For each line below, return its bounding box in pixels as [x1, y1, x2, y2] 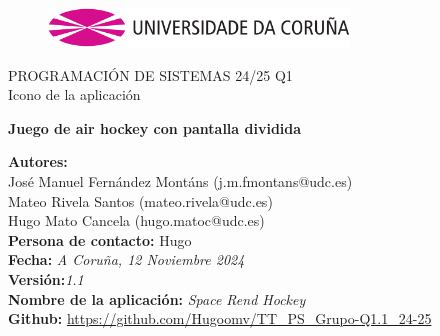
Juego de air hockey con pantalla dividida [8, 117, 302, 138]
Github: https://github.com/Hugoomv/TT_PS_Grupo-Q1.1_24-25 [8, 308, 432, 329]
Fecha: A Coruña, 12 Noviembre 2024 [8, 249, 245, 270]
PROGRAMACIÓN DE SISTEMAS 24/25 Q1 [8, 64, 293, 85]
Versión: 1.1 [8, 268, 84, 289]
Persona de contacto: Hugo [8, 229, 192, 250]
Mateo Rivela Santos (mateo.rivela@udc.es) [8, 190, 273, 211]
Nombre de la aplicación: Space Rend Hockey [8, 288, 306, 309]
